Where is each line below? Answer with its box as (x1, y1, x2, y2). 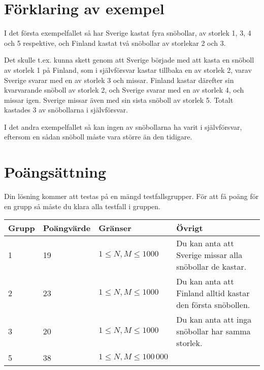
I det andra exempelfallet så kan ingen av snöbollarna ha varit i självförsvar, (4, 121, 242, 132)
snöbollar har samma (176, 325, 251, 337)
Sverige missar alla (176, 249, 243, 261)
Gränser (98, 222, 131, 234)
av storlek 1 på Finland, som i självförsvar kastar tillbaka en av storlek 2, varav (4, 64, 252, 75)
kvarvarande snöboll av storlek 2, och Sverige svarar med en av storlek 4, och (4, 84, 244, 95)
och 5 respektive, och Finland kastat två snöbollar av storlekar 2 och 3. (4, 37, 226, 48)
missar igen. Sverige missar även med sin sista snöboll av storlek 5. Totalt (4, 94, 234, 105)
